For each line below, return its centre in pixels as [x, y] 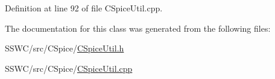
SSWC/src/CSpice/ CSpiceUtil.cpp [69, 68]
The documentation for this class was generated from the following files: [138, 28]
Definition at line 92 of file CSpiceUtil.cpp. [84, 8]
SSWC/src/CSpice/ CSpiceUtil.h [65, 48]
